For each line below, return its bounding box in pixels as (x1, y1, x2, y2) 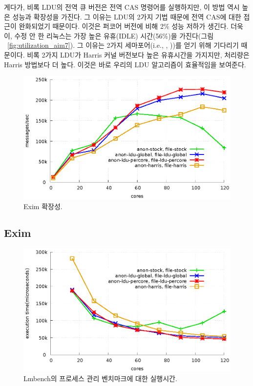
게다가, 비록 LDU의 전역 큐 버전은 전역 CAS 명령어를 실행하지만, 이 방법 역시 (4, 2, 240, 12)
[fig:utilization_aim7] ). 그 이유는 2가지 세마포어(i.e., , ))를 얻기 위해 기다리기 (7, 40, 239, 50)
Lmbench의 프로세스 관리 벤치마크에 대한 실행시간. (23, 373, 177, 384)
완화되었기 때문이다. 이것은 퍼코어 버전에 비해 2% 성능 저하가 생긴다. (19, 21, 229, 31)
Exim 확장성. (23, 201, 63, 211)
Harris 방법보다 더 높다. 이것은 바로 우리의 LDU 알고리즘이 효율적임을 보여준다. (4, 59, 246, 69)
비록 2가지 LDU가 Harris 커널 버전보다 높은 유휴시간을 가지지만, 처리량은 (27, 49, 250, 59)
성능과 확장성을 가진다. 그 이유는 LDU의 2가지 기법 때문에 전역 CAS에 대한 (12, 11, 241, 21)
